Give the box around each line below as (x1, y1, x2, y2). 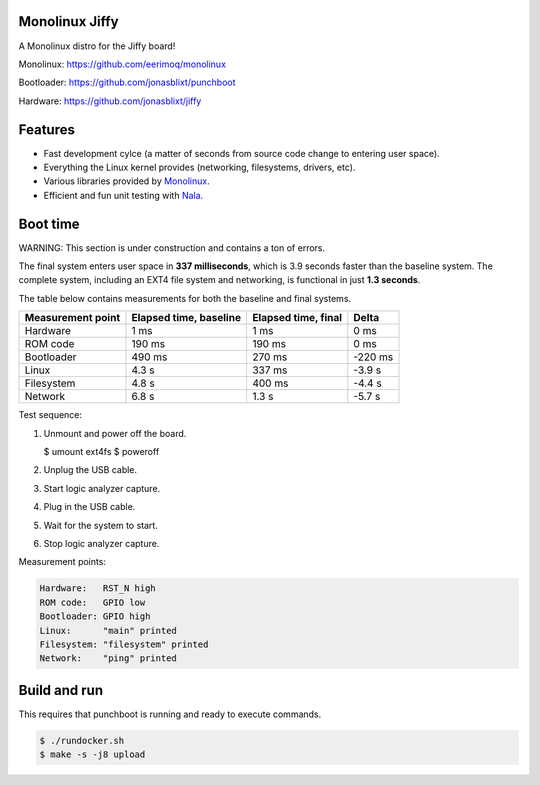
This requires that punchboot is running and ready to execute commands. (18, 708, 322, 720)
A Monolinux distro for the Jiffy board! (18, 40, 176, 52)
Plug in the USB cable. (43, 501, 136, 513)
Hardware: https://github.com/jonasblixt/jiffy (18, 95, 202, 107)
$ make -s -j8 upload (39, 749, 146, 760)
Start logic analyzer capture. (43, 482, 161, 494)
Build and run (18, 681, 104, 699)
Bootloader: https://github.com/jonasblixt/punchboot (18, 76, 236, 89)
